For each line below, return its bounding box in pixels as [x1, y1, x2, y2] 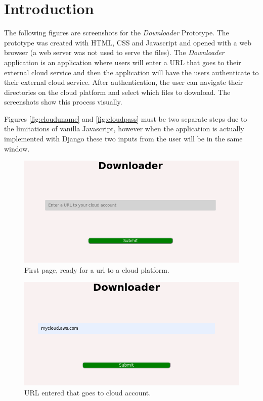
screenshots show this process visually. [4, 96, 122, 107]
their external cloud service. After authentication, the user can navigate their [4, 77, 243, 87]
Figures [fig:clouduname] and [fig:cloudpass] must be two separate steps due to [4, 113, 247, 124]
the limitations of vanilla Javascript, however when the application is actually [4, 123, 244, 134]
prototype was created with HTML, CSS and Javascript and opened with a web [4, 37, 252, 47]
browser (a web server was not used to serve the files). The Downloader [4, 47, 225, 58]
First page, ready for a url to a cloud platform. [24, 264, 169, 275]
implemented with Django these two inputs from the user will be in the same [4, 133, 243, 144]
